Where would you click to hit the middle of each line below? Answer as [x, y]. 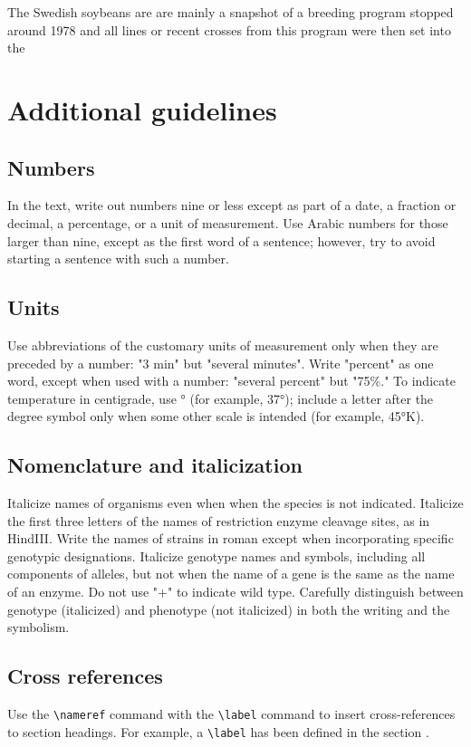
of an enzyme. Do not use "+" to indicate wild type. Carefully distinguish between [235, 592]
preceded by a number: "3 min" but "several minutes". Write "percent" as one [221, 363]
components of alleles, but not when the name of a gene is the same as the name [231, 574]
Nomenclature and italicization [155, 465]
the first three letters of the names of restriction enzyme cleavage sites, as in [219, 520]
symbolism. [38, 627]
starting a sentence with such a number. [118, 259]
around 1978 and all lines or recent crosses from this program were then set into [229, 29]
